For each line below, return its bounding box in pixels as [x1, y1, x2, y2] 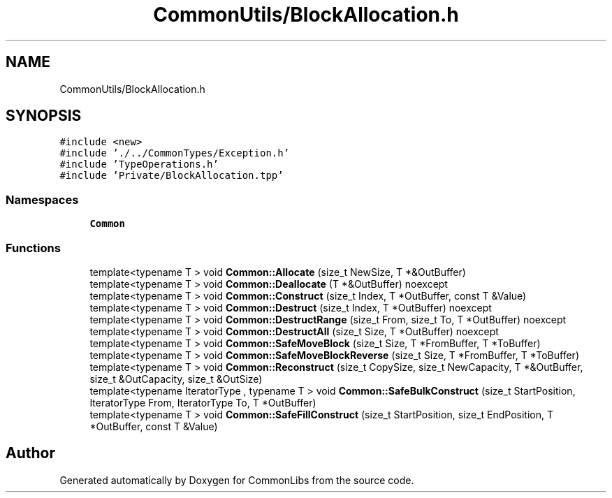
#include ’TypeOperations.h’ [59, 159, 219, 170]
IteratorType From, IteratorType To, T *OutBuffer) [89, 396, 316, 409]
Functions [6, 240, 61, 255]
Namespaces [6, 192, 79, 207]
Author [6, 444, 55, 462]
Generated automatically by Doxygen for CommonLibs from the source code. [59, 474, 414, 486]
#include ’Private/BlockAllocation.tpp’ [59, 170, 284, 182]
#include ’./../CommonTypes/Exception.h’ [59, 147, 290, 159]
